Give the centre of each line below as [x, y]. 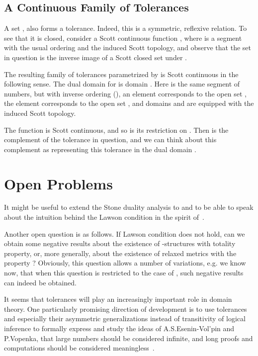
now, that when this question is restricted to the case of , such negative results [124, 273]
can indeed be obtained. [40, 282]
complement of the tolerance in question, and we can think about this [110, 139]
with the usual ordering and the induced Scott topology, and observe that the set [128, 47]
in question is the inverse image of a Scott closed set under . [95, 57]
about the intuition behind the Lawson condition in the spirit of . [104, 217]
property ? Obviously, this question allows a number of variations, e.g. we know [125, 263]
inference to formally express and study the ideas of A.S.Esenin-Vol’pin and [119, 328]
